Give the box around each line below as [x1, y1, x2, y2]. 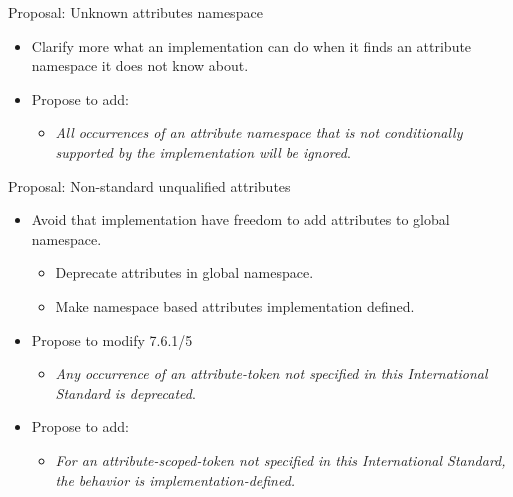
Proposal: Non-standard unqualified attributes [8, 175, 291, 196]
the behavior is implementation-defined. [55, 469, 296, 490]
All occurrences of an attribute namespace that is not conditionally [55, 122, 463, 143]
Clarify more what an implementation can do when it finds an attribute [31, 35, 472, 56]
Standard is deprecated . [55, 382, 196, 403]
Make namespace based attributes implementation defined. [55, 295, 415, 316]
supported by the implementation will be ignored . [55, 141, 351, 162]
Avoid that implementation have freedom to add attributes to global [31, 209, 450, 230]
